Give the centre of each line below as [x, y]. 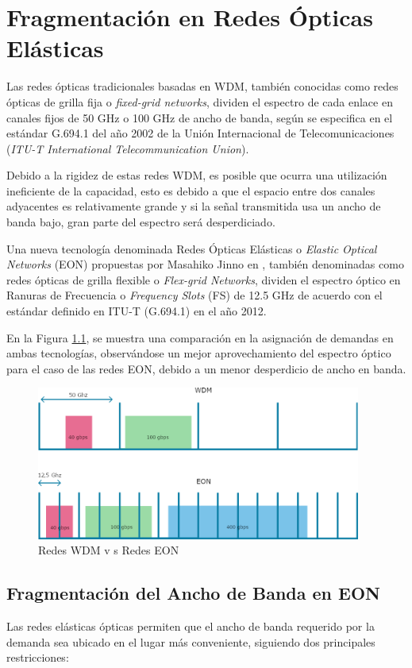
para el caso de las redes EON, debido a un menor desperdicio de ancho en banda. [206, 368]
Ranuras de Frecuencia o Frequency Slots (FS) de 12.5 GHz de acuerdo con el [194, 295]
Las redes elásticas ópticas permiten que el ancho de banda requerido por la [191, 626]
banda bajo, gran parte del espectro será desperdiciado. [141, 222]
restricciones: [38, 657]
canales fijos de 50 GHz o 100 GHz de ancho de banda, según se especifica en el [200, 117]
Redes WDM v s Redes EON [109, 550]
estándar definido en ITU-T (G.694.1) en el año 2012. [137, 311]
